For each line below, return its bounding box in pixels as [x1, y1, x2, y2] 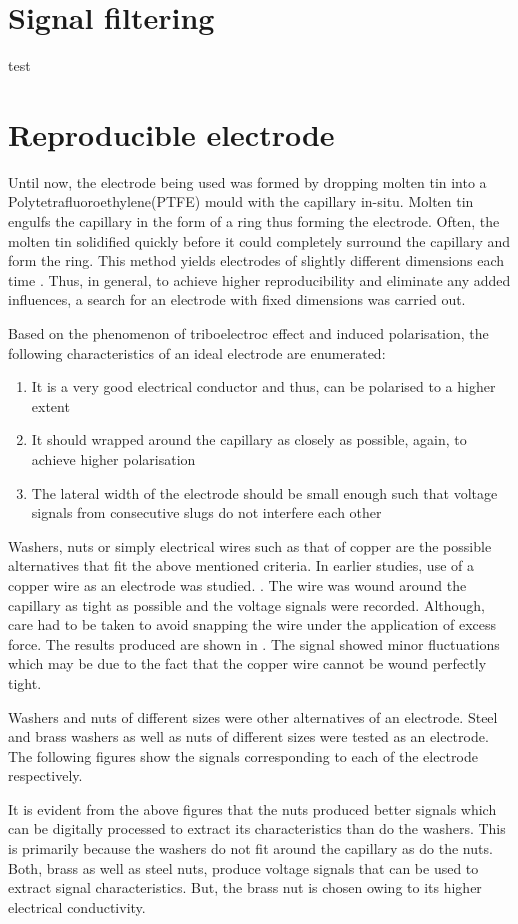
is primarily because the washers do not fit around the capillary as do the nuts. [8, 838, 493, 859]
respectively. [8, 765, 83, 786]
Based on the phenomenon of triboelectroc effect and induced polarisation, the [8, 323, 489, 343]
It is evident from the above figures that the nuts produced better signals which [8, 798, 497, 819]
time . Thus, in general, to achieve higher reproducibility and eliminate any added [8, 269, 511, 290]
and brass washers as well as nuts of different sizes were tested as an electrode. [8, 726, 489, 747]
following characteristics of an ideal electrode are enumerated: [8, 342, 386, 363]
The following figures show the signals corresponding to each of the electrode [8, 745, 478, 766]
